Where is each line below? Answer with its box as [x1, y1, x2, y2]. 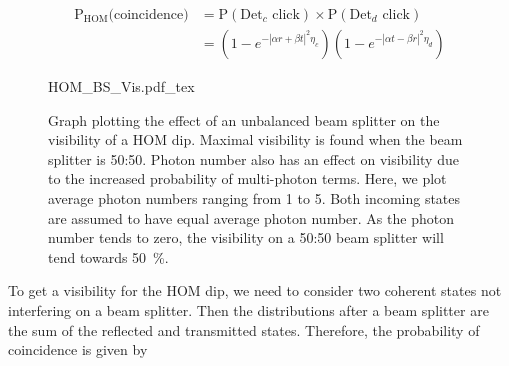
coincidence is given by [8, 339, 148, 360]
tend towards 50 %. [48, 246, 169, 267]
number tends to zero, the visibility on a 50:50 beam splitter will [48, 227, 444, 248]
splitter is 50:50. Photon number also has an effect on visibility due [48, 148, 459, 169]
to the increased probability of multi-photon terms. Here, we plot [48, 168, 447, 189]
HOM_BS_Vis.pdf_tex [48, 76, 195, 97]
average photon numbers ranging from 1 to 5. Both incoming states [48, 188, 461, 209]
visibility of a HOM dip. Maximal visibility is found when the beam [48, 129, 463, 150]
